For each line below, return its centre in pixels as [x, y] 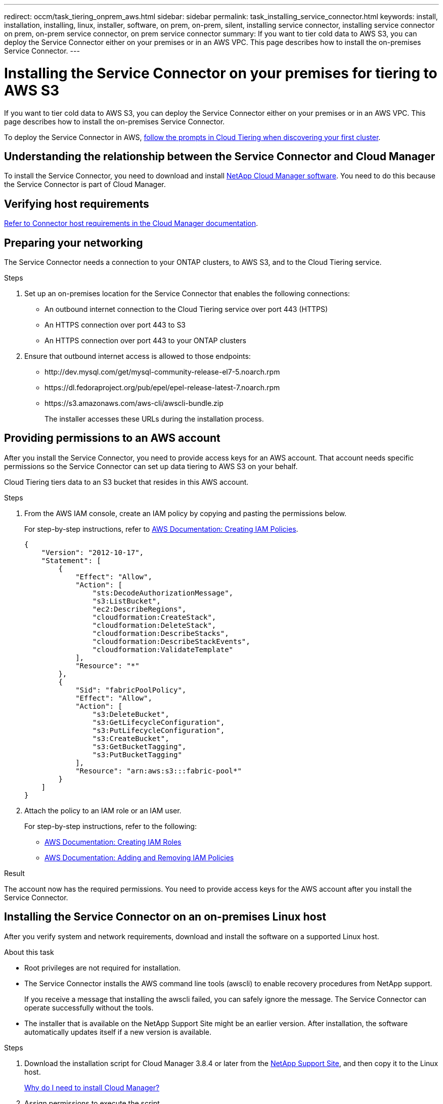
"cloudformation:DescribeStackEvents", [171, 641]
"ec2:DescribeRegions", [139, 609]
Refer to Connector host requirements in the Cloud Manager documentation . [131, 223]
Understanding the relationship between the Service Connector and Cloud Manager [220, 156]
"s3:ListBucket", [126, 601]
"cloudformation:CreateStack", [154, 617]
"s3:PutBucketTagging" [137, 754]
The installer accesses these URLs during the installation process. [154, 419]
